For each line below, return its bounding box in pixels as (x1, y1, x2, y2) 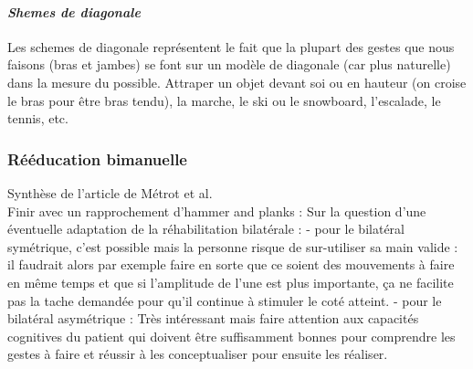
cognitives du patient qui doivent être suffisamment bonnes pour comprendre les (7, 326, 456, 345)
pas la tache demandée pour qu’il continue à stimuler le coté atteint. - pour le (7, 290, 442, 310)
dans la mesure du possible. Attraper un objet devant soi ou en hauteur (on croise (7, 72, 467, 91)
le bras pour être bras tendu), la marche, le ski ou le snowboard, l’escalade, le (7, 90, 441, 110)
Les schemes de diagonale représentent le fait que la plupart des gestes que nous (7, 37, 455, 56)
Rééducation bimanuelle (7, 147, 187, 170)
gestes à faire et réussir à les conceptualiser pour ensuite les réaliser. (7, 344, 388, 364)
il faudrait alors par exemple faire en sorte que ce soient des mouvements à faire (7, 255, 455, 274)
